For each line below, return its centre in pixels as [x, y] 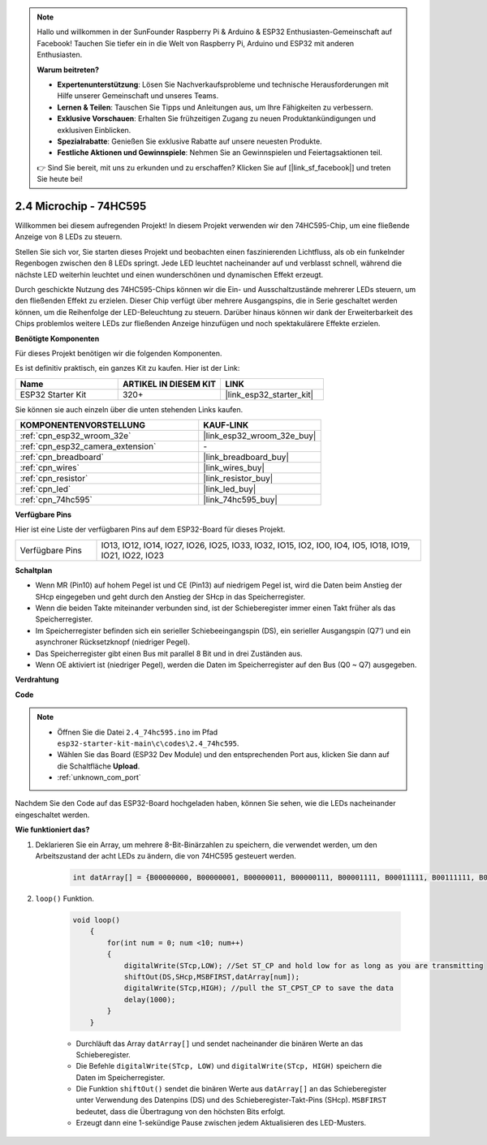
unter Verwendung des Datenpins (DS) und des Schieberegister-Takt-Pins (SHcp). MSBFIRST [231, 1100]
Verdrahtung [37, 680]
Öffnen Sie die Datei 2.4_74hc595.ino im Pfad [138, 732]
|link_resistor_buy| [238, 479]
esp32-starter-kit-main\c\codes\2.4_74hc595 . [148, 743]
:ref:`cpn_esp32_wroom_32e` [75, 436]
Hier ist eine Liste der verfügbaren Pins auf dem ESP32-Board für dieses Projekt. [150, 529]
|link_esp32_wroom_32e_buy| [260, 436]
